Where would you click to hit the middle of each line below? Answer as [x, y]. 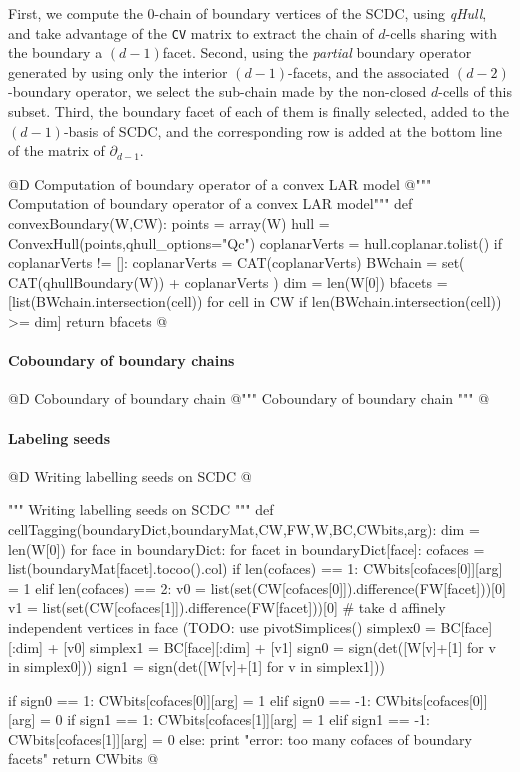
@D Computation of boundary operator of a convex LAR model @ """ [220, 183]
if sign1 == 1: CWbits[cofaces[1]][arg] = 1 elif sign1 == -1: [248, 719]
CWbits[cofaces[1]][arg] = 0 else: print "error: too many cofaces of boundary [240, 738]
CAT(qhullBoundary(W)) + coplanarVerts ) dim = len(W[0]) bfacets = [228, 281]
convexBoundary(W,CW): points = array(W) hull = [169, 223]
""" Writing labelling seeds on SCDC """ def [141, 509]
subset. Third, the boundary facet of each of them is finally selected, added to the [258, 111]
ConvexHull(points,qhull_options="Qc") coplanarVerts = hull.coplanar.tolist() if [255, 242]
